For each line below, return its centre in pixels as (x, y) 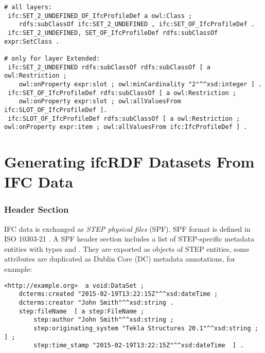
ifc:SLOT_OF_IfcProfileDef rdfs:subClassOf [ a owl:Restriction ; (124, 118)
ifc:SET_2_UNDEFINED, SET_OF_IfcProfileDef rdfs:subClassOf (113, 33)
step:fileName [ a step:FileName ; (82, 311)
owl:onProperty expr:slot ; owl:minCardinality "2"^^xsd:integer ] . (140, 84)
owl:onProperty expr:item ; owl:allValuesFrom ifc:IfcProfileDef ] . (126, 127)
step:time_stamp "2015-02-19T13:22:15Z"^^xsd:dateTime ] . (139, 346)
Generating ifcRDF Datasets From (129, 162)
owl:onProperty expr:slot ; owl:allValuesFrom (100, 101)
